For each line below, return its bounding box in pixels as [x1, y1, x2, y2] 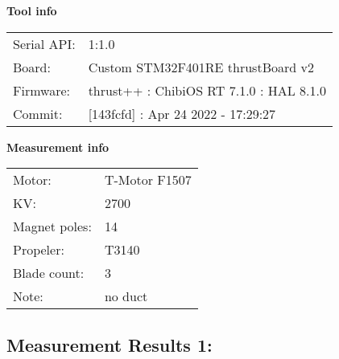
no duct [104, 287, 148, 306]
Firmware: [13, 80, 70, 100]
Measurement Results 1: [6, 332, 213, 357]
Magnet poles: [13, 217, 92, 236]
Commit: [13, 104, 63, 123]
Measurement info [6, 138, 110, 155]
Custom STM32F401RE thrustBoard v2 [88, 57, 314, 76]
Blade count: [13, 263, 85, 283]
